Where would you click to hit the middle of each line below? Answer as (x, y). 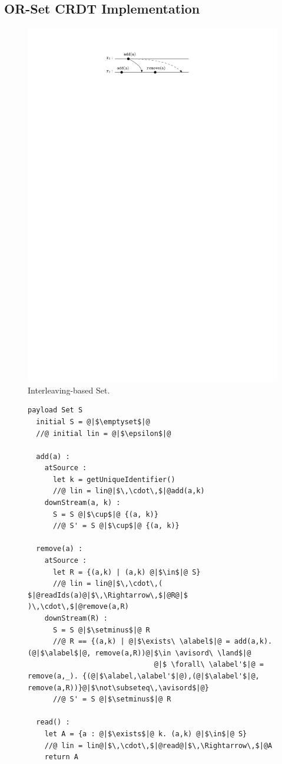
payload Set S (55, 410)
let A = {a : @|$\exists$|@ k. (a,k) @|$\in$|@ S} (146, 734)
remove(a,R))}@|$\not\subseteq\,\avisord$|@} (118, 688)
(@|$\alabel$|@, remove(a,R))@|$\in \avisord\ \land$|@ (140, 653)
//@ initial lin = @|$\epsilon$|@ (104, 433)
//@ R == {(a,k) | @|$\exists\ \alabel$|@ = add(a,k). (162, 642)
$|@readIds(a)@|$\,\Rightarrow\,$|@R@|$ (108, 595)
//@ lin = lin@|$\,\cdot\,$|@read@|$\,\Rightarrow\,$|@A (158, 745)
